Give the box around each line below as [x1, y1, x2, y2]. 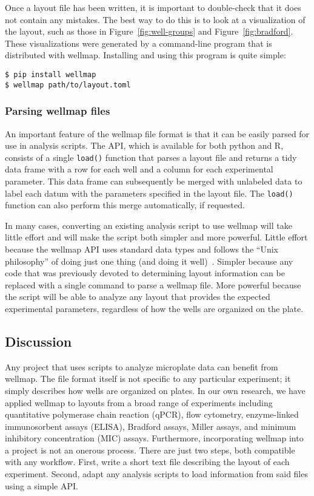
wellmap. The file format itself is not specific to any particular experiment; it [5, 372, 291, 385]
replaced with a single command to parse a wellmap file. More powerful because [5, 278, 301, 291]
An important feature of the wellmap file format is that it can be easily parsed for [5, 127, 310, 140]
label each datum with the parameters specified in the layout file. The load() [5, 186, 293, 199]
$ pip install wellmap [5, 70, 96, 79]
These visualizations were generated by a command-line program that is [5, 36, 272, 49]
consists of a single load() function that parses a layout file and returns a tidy [5, 151, 297, 163]
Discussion [5, 331, 72, 350]
